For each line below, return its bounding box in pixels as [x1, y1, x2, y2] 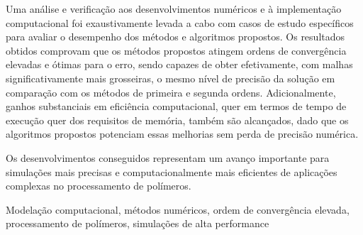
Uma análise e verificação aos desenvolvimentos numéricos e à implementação [6, 1, 342, 16]
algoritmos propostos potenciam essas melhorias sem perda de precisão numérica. [6, 126, 359, 141]
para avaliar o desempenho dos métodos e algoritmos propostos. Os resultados [6, 29, 345, 44]
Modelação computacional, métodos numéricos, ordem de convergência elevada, [6, 202, 350, 217]
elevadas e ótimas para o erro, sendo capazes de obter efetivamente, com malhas [6, 57, 353, 72]
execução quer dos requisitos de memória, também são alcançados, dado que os [6, 112, 349, 127]
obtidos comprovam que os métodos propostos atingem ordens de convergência [6, 43, 347, 58]
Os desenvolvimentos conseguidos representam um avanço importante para [6, 150, 330, 165]
